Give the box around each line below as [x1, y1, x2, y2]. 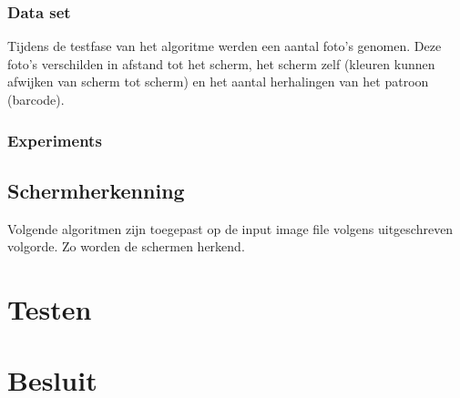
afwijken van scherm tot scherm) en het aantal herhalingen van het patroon [7, 72, 429, 91]
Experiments [7, 128, 102, 151]
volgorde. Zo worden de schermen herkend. [7, 237, 245, 256]
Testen [7, 291, 92, 328]
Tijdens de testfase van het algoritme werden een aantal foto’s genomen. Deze [7, 36, 442, 56]
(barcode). [7, 90, 65, 108]
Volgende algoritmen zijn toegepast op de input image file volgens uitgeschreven [7, 219, 454, 238]
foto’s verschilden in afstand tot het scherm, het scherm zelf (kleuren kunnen [7, 54, 435, 73]
